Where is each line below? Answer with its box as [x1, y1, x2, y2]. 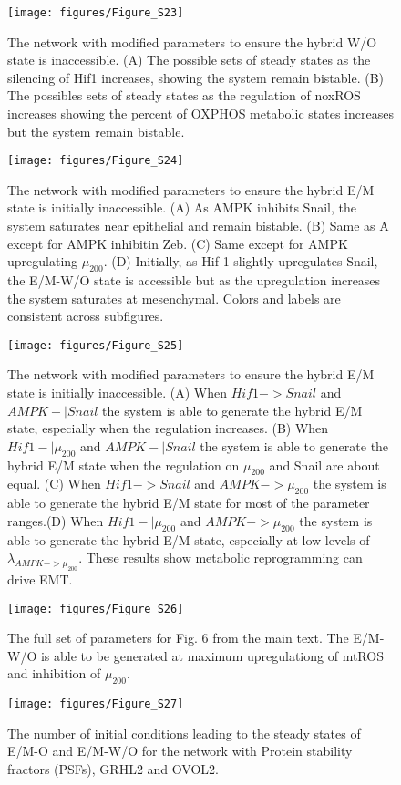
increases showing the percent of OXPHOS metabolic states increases [7, 104, 394, 123]
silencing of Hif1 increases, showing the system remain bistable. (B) [7, 67, 384, 87]
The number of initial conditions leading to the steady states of [7, 723, 361, 742]
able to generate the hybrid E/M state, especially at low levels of [7, 530, 370, 549]
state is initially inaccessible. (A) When [7, 383, 228, 402]
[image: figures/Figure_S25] [7, 338, 184, 352]
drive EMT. [7, 569, 73, 588]
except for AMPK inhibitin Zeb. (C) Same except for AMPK [7, 233, 348, 253]
